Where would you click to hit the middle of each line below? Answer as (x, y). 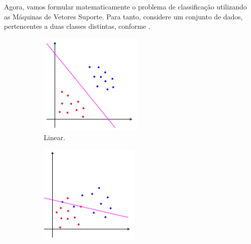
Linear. (55, 137)
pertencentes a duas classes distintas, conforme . (77, 26)
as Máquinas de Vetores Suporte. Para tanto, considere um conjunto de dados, (124, 16)
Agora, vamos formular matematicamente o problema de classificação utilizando (125, 6)
